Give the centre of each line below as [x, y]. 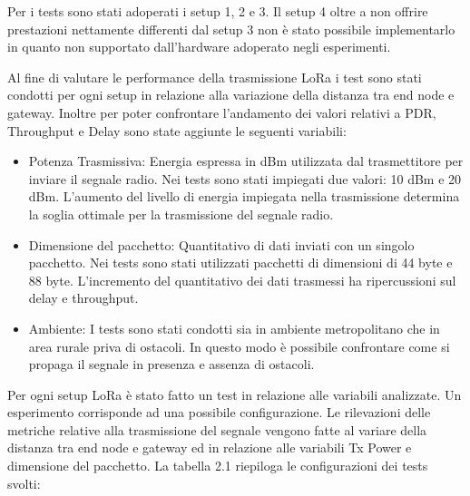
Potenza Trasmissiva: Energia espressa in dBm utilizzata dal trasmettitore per [246, 161]
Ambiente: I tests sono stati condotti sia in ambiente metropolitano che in [234, 328]
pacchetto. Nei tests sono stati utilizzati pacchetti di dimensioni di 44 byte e [240, 263]
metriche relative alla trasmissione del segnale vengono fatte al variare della [217, 429]
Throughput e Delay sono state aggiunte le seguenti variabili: [177, 130]
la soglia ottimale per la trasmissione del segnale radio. [181, 214]
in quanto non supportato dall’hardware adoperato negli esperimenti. [199, 47]
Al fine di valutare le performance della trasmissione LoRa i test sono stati [215, 77]
